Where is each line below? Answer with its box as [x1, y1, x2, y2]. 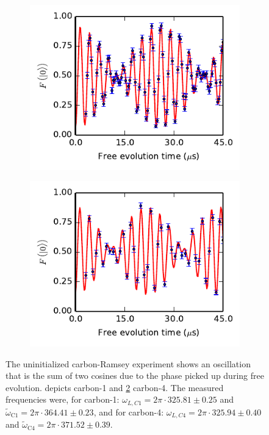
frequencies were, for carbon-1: [5, 393, 120, 406]
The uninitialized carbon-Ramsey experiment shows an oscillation [5, 357, 251, 370]
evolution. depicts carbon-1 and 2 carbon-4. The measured [5, 381, 224, 394]
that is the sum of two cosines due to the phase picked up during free [5, 369, 264, 382]
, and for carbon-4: [93, 405, 164, 418]
